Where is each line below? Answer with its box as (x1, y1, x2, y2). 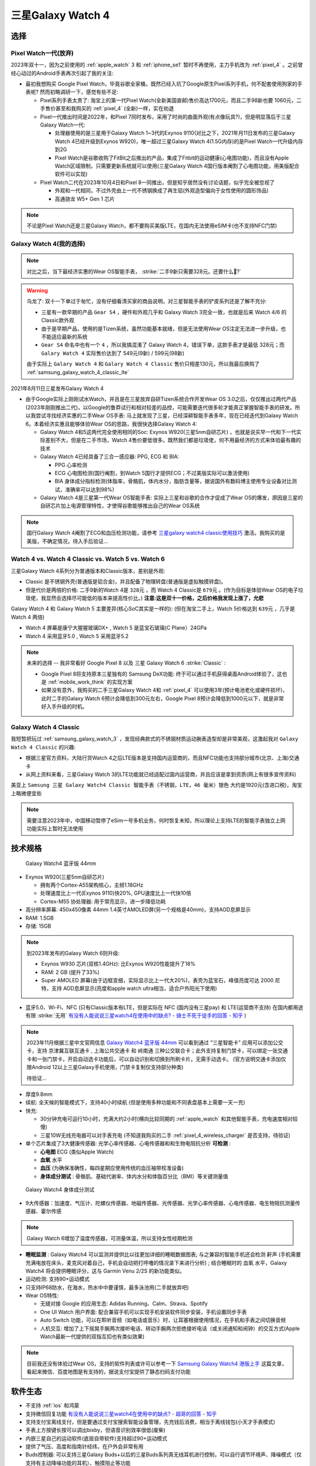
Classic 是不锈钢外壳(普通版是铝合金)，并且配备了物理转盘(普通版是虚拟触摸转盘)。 (25, 578, 226, 585)
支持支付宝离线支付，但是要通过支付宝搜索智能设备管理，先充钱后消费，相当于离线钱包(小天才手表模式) (25, 1418, 276, 1425)
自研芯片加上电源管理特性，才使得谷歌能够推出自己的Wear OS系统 (40, 502, 200, 510)
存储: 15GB (25, 922, 51, 929)
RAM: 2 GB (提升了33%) (41, 968, 99, 976)
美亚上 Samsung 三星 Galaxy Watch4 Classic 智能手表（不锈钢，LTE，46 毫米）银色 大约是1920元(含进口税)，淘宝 (11, 782, 303, 789)
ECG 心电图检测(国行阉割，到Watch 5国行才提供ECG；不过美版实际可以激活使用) (54, 469, 250, 476)
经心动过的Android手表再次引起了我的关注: (11, 69, 114, 76)
